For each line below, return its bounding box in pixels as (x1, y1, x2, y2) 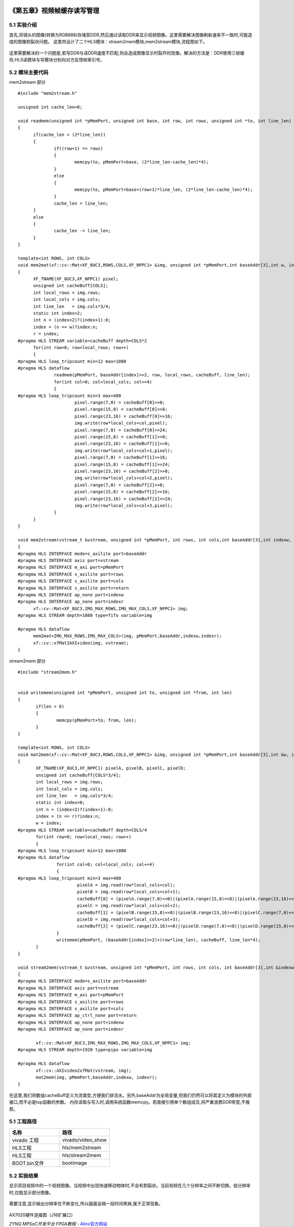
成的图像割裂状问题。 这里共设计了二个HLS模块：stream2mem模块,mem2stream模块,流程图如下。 (9, 39, 208, 45)
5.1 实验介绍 (9, 22, 37, 28)
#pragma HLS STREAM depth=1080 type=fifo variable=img (18, 613, 152, 618)
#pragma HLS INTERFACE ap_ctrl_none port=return (18, 1013, 137, 1018)
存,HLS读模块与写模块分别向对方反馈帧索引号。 (9, 56, 105, 62)
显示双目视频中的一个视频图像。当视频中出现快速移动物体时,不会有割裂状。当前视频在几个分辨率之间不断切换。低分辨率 (9, 1183, 251, 1189)
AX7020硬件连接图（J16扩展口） (9, 1212, 75, 1218)
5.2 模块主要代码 (9, 69, 49, 76)
